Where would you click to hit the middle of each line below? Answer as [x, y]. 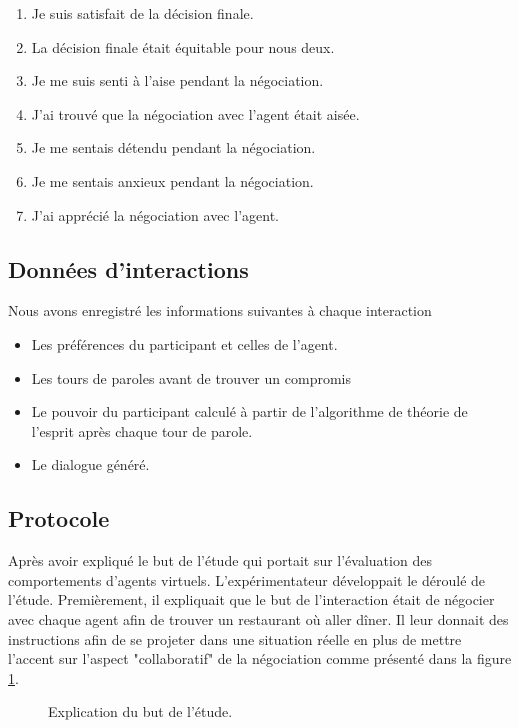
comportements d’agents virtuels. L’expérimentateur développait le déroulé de [247, 579]
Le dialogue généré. [90, 464]
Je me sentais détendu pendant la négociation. [173, 147]
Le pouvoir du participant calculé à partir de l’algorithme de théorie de [249, 411]
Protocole [59, 518]
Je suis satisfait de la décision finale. [142, 13]
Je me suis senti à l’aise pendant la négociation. [177, 80]
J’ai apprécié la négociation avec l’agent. [155, 214]
